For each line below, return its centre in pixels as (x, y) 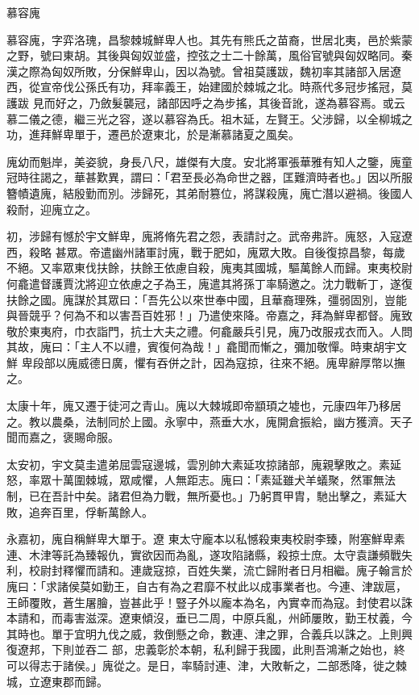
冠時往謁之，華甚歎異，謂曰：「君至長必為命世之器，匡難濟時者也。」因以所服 (209, 177)
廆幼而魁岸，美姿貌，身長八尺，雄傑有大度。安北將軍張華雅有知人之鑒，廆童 (209, 161)
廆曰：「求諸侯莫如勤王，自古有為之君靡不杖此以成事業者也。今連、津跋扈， (207, 586)
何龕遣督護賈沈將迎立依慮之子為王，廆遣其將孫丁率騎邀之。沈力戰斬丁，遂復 (209, 283)
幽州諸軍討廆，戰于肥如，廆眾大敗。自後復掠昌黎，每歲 (258, 251)
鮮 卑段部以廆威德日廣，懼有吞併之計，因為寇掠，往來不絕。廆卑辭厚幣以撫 (206, 362)
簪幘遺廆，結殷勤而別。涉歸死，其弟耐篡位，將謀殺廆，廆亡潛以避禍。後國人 (209, 193)
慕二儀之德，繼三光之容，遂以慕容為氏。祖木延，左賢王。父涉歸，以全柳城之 (209, 118)
